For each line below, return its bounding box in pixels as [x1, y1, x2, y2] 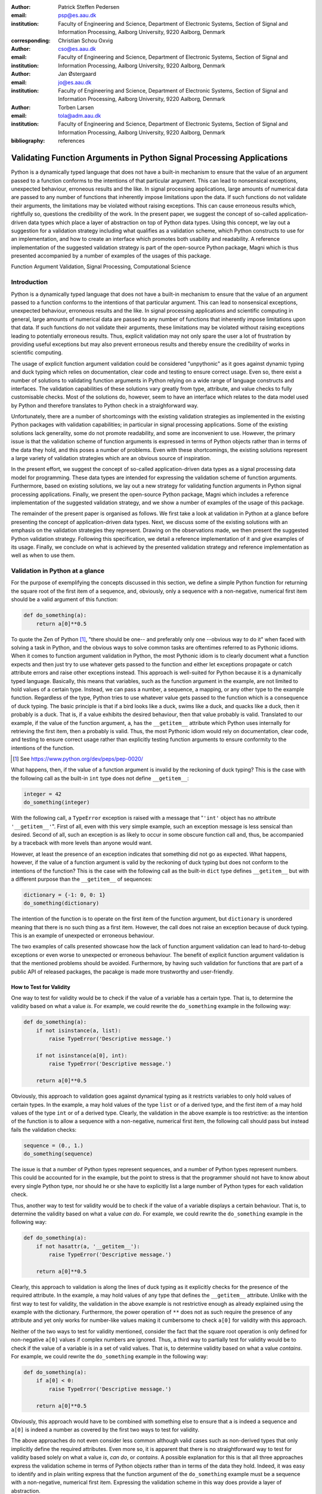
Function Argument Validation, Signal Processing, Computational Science [11, 263, 191, 270]
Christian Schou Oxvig [58, 36, 113, 44]
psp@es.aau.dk [58, 12, 97, 19]
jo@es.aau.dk [58, 78, 92, 86]
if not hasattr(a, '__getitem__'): [36, 1243, 140, 1250]
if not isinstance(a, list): [36, 1027, 122, 1034]
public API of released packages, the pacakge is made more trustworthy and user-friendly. [11, 968, 234, 975]
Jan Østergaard [58, 71, 97, 78]
